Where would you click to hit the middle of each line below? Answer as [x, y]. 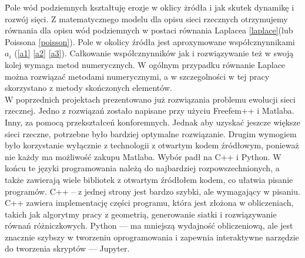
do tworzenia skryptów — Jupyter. [67, 248]
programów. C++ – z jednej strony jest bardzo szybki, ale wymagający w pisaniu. [152, 191]
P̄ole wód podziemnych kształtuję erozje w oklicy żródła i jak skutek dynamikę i [150, 7]
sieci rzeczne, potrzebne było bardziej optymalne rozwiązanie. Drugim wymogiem [151, 133]
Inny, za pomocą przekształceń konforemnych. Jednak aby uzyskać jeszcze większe [152, 122]
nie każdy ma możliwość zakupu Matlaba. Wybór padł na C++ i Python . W [143, 156]
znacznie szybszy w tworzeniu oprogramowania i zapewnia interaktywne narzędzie [152, 237]
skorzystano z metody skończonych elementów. [88, 88]
